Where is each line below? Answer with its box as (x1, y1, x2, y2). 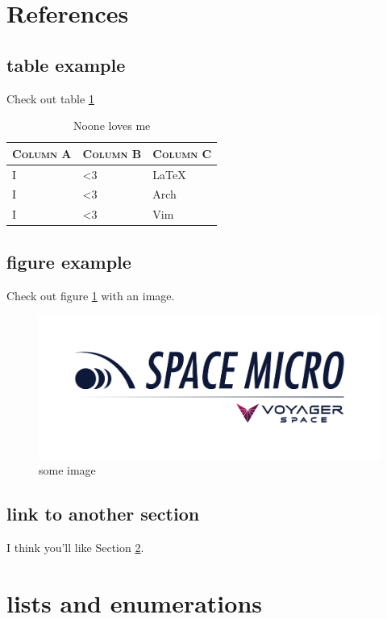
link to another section (6, 501, 200, 526)
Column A (12, 144, 72, 161)
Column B (82, 144, 142, 161)
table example (6, 52, 126, 77)
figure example (6, 249, 131, 274)
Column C (152, 144, 212, 161)
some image (39, 462, 96, 479)
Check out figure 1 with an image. (6, 286, 175, 303)
